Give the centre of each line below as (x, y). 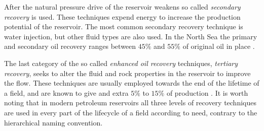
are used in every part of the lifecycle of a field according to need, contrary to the (131, 112)
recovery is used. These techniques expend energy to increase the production (122, 16)
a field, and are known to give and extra (66, 92)
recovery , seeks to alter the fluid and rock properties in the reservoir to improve (127, 73)
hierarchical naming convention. (53, 122)
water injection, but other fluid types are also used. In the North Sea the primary (131, 36)
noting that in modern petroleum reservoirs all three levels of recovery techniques (130, 103)
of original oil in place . (219, 46)
